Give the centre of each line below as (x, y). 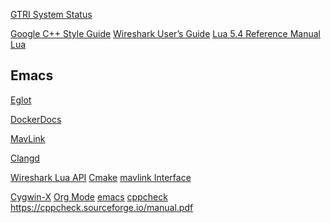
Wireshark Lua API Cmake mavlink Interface (101, 177)
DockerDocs (36, 119)
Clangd (25, 158)
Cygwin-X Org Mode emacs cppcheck (89, 196)
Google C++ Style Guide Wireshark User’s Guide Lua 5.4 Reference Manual (165, 33)
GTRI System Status (51, 14)
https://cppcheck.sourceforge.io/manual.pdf (102, 207)
